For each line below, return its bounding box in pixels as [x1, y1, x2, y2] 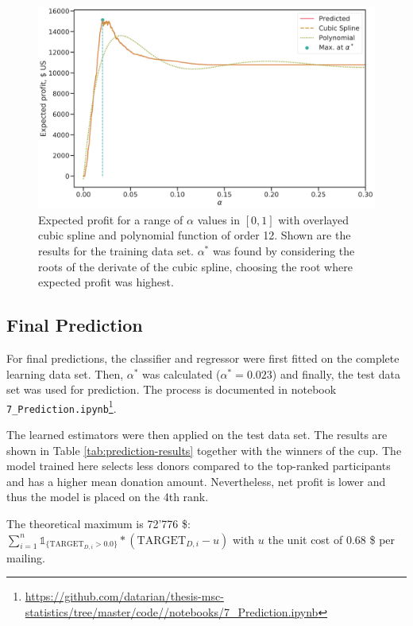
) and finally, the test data [272, 365, 400, 382]
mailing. [6, 549, 46, 566]
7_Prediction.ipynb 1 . [6, 397, 117, 416]
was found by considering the [212, 243, 355, 259]
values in [197, 211, 240, 227]
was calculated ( [142, 365, 221, 382]
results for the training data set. [38, 243, 194, 259]
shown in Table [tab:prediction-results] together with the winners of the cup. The [6, 441, 402, 458]
